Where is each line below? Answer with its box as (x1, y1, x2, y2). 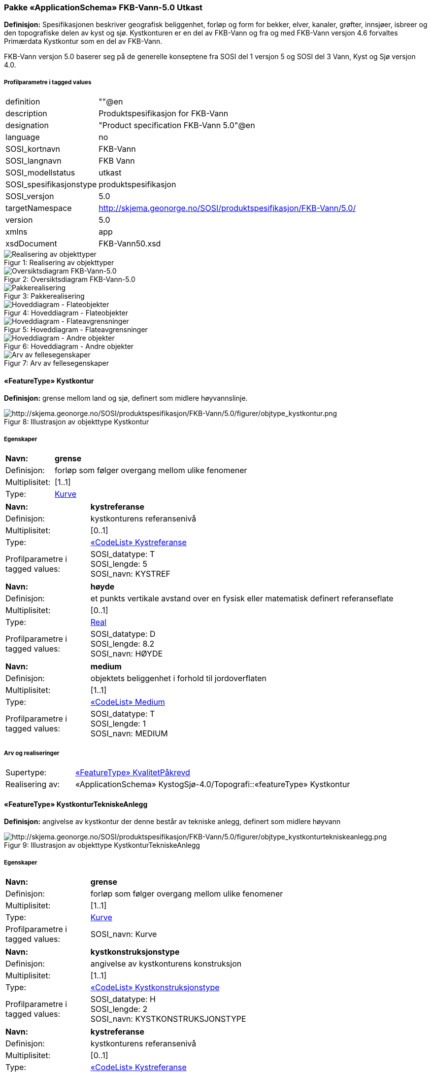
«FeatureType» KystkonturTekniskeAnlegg (4, 799, 148, 808)
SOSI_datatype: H (90, 994, 156, 1004)
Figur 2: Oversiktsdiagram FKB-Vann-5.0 (4, 275, 135, 284)
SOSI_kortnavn (5, 144, 61, 154)
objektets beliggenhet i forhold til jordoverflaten (90, 673, 267, 684)
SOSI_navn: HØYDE (90, 649, 163, 659)
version (5, 215, 33, 225)
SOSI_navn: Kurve (90, 929, 157, 939)
